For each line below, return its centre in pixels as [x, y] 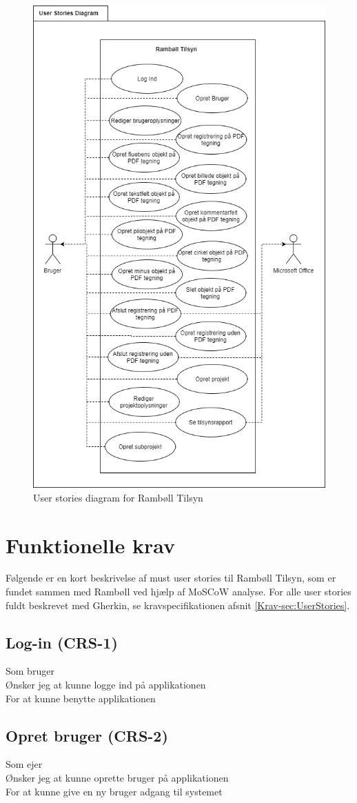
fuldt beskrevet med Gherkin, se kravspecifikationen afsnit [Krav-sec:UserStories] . [178, 605]
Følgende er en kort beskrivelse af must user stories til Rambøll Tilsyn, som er [171, 578]
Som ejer [24, 764]
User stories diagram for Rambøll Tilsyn [118, 497]
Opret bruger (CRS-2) [87, 735]
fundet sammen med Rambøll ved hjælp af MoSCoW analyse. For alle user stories [178, 592]
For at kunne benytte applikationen [81, 698]
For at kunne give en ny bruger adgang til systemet [114, 791]
